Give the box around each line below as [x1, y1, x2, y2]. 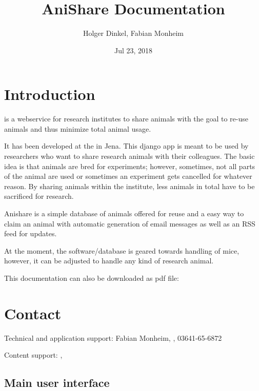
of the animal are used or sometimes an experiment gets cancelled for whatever [4, 171, 252, 181]
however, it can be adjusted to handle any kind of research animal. [4, 255, 214, 266]
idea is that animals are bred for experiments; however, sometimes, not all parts [4, 160, 255, 171]
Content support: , [4, 349, 63, 360]
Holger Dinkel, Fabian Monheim [83, 28, 184, 38]
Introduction [4, 84, 95, 105]
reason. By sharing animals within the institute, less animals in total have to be [4, 180, 255, 191]
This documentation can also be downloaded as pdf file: [4, 272, 179, 283]
